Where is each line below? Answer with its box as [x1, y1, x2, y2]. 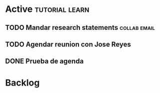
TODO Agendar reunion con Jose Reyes [5, 40, 131, 48]
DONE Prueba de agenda [5, 57, 84, 66]
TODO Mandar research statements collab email [5, 23, 155, 32]
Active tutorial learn [5, 3, 89, 15]
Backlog [5, 77, 40, 88]
